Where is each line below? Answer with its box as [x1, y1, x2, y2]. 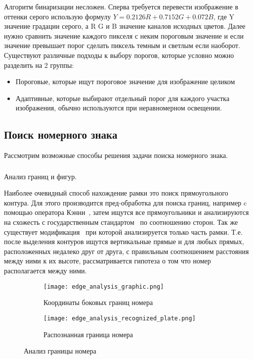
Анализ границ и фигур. [4, 171, 77, 181]
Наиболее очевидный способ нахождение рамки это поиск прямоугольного [4, 188, 228, 198]
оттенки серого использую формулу [4, 11, 111, 21]
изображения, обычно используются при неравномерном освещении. [15, 103, 222, 113]
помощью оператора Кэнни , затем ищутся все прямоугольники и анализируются [4, 207, 249, 217]
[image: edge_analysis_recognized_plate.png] [43, 314, 196, 322]
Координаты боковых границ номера [43, 297, 153, 308]
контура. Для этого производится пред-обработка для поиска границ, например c [4, 197, 247, 207]
